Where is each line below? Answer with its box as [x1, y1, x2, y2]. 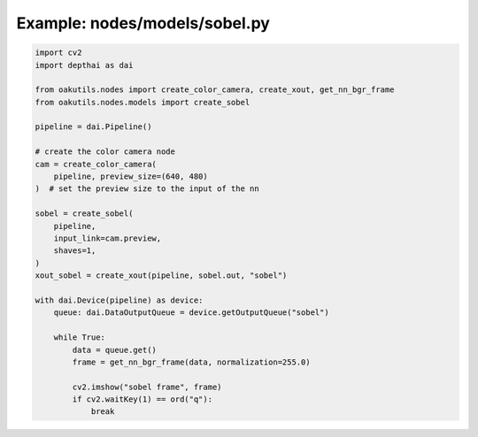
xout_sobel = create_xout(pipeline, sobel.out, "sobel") [35, 271, 288, 280]
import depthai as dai [35, 60, 134, 70]
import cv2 [35, 48, 82, 57]
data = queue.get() [72, 345, 157, 355]
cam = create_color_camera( [35, 159, 157, 169]
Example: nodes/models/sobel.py [16, 13, 270, 33]
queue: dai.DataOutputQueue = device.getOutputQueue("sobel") [53, 308, 329, 318]
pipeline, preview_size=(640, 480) [53, 172, 208, 181]
